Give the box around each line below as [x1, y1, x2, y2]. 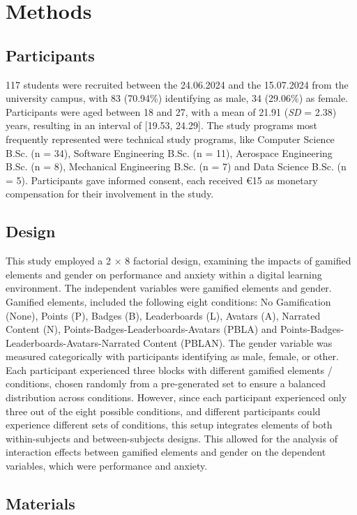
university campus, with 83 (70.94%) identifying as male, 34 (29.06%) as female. [6, 91, 349, 105]
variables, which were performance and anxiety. [6, 458, 208, 473]
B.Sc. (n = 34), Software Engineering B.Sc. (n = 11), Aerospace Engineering [6, 145, 333, 160]
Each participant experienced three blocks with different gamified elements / [6, 362, 333, 377]
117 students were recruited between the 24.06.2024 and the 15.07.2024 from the [6, 77, 349, 91]
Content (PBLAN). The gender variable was [143, 335, 333, 350]
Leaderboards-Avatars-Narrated [6, 335, 140, 350]
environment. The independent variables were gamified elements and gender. [6, 281, 332, 295]
